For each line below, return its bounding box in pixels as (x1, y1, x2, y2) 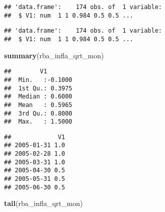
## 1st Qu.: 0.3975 (4, 84, 73, 92)
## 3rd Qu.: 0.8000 (4, 110, 73, 117)
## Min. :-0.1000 (4, 76, 73, 83)
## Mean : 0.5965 (4, 101, 73, 109)
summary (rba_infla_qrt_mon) (4, 50, 104, 60)
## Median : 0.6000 (4, 93, 73, 100)
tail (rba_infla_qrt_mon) (4, 198, 83, 208)
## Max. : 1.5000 (4, 118, 73, 126)
